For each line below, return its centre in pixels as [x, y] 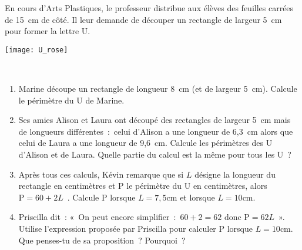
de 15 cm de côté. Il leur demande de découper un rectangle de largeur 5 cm [143, 19]
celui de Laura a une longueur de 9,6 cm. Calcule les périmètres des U [145, 143]
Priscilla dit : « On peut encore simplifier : [97, 217]
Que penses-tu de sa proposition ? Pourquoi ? [102, 240]
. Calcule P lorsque [101, 197]
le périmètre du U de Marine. [71, 100]
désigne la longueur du [235, 174]
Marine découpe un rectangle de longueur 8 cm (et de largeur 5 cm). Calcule [158, 89]
